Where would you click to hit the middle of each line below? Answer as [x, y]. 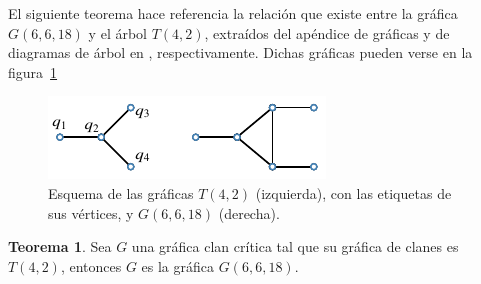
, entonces [91, 265]
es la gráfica [178, 265]
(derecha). [249, 212]
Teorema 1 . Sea [60, 246]
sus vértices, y [91, 212]
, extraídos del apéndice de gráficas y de [327, 32]
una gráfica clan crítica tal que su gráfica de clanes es [295, 246]
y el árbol [117, 32]
